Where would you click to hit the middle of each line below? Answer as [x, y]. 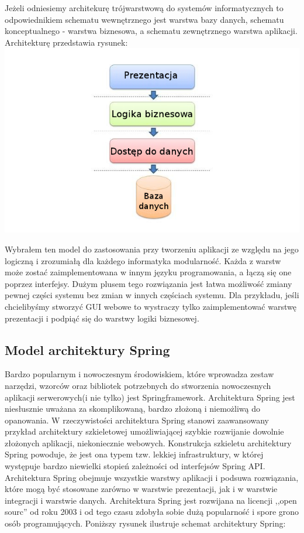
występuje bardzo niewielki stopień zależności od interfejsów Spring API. [135, 466]
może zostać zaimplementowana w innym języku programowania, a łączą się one [148, 272]
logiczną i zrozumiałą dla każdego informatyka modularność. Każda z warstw [143, 260]
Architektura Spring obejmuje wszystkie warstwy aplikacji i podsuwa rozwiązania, [152, 477]
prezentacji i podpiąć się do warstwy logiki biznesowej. [102, 318]
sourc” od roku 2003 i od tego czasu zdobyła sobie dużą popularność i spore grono [152, 512]
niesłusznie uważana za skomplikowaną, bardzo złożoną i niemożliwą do [133, 409]
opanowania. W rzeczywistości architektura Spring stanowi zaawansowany [137, 420]
